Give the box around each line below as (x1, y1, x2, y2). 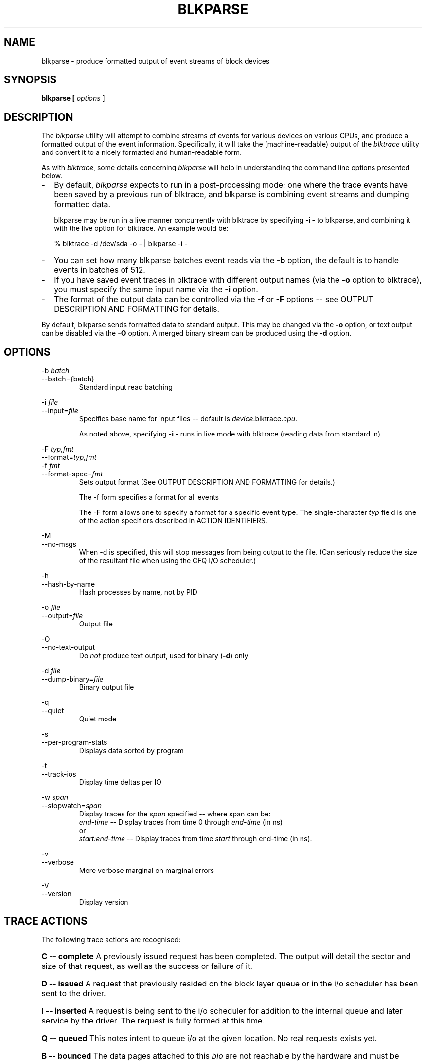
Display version (79, 898, 128, 907)
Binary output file (79, 683, 134, 692)
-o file (41, 603, 61, 612)
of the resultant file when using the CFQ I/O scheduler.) (79, 556, 256, 565)
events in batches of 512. (54, 265, 145, 275)
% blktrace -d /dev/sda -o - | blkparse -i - (54, 239, 188, 248)
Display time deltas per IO (79, 778, 162, 787)
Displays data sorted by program (79, 746, 184, 755)
